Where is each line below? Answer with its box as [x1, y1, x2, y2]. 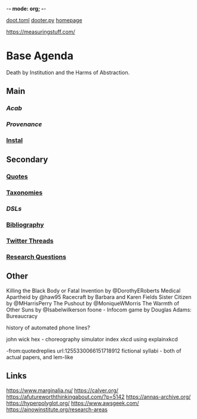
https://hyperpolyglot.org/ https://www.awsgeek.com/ [6, 399, 139, 406]
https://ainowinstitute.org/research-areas [6, 406, 108, 413]
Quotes [6, 173, 28, 181]
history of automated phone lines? [6, 324, 91, 331]
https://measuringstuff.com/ [6, 28, 76, 35]
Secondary [6, 155, 48, 165]
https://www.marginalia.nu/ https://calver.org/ [6, 387, 119, 394]
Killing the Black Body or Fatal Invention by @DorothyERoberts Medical [6, 287, 181, 294]
